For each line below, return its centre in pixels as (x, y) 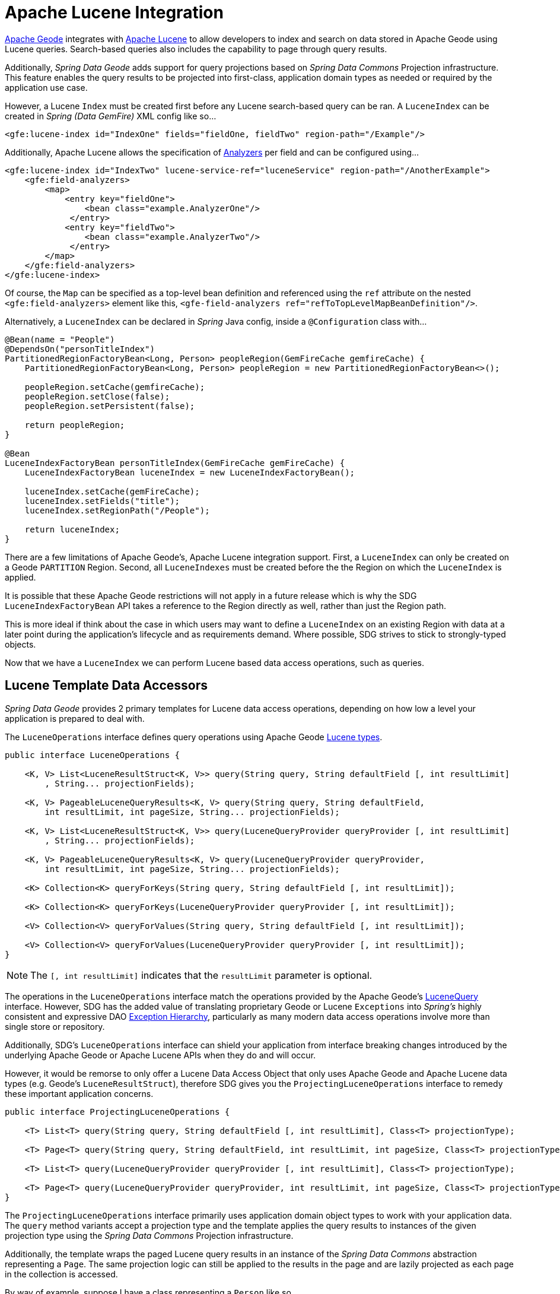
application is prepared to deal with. (75, 718)
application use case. (46, 87)
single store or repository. (55, 1026)
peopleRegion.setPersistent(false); (110, 406)
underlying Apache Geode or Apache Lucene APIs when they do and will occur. (160, 1055)
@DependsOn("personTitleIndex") (80, 349)
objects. (20, 644)
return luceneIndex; (72, 529)
